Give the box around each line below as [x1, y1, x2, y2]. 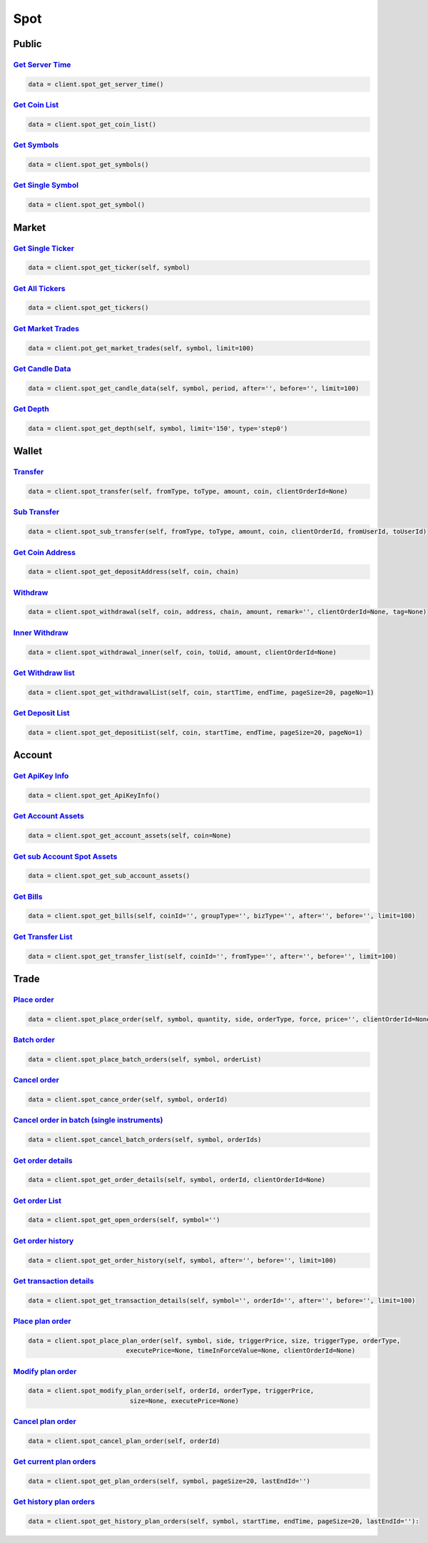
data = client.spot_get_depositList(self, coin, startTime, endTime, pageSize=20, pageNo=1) [28, 728, 363, 736]
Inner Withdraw [13, 628, 69, 638]
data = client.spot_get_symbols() [28, 161, 149, 168]
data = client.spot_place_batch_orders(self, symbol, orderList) [28, 1055, 262, 1063]
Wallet [13, 445, 43, 457]
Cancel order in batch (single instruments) [13, 1115, 163, 1125]
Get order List [13, 1196, 62, 1206]
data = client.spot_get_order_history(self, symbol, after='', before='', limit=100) [28, 1256, 337, 1264]
